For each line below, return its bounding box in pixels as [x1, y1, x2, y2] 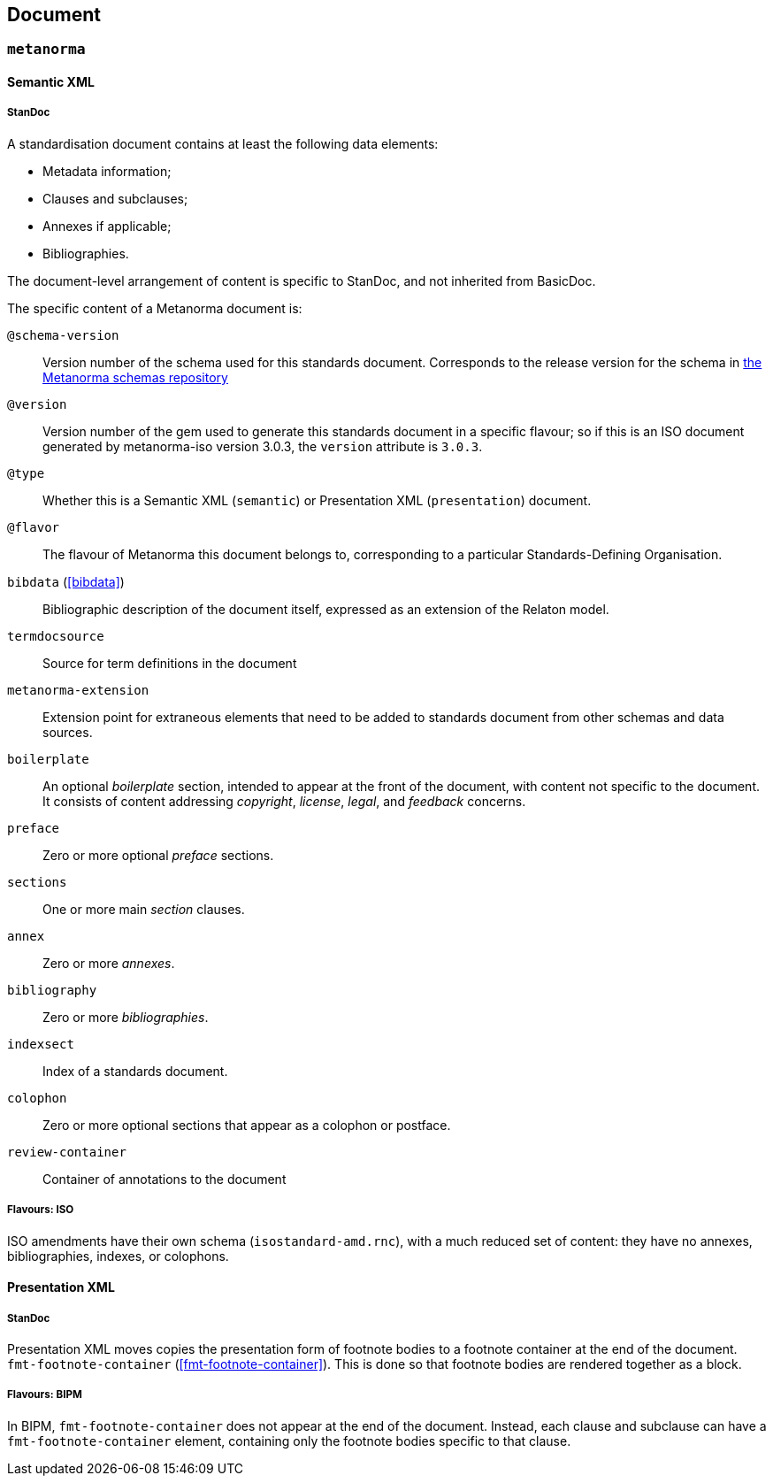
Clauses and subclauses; [42, 190, 188, 206]
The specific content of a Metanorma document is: [7, 300, 302, 316]
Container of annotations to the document [42, 1171, 287, 1187]
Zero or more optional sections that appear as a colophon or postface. [42, 1117, 451, 1133]
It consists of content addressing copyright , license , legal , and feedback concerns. [42, 793, 526, 809]
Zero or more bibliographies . [42, 1009, 209, 1025]
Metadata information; [42, 163, 172, 179]
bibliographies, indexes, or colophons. [7, 1248, 229, 1264]
